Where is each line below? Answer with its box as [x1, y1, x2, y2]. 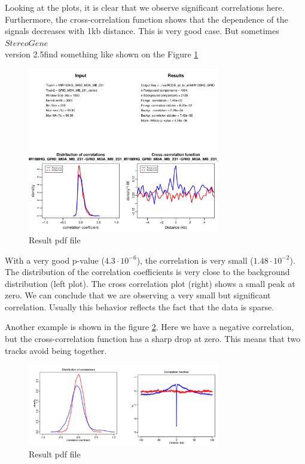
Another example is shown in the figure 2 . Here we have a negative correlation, [5, 320, 294, 333]
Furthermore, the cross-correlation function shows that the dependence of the [5, 13, 288, 25]
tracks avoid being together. [5, 344, 107, 356]
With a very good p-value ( [5, 254, 105, 266]
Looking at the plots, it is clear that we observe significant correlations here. [5, 1, 285, 13]
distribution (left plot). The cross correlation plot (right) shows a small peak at [5, 277, 295, 289]
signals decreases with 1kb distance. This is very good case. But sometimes [5, 25, 279, 37]
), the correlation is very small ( [136, 254, 254, 266]
